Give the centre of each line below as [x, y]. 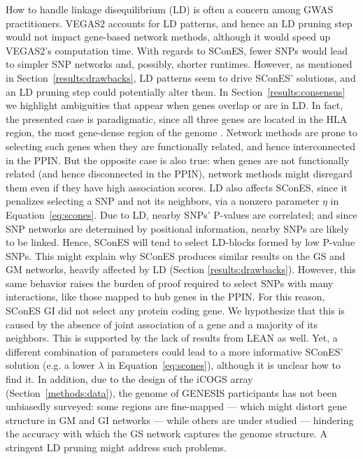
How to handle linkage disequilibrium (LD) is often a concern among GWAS [170, 9]
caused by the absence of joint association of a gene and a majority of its [162, 324]
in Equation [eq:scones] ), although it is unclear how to [224, 365]
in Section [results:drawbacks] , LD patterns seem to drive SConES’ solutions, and [181, 77]
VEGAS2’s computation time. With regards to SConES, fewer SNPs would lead [177, 50]
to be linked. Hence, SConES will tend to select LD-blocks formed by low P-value [180, 242]
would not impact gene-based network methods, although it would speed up [168, 37]
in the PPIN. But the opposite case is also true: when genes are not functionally [178, 160]
